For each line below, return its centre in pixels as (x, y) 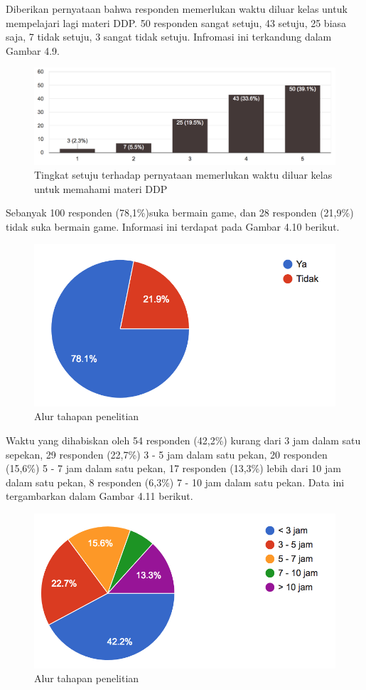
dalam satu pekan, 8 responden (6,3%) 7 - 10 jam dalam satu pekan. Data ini (175, 482)
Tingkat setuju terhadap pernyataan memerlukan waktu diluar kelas (183, 175)
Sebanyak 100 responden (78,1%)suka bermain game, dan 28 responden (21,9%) (180, 213)
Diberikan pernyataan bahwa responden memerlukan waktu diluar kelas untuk (177, 9)
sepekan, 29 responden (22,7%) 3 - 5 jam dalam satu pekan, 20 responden (167, 454)
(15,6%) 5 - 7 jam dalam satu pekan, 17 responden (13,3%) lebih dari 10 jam (173, 468)
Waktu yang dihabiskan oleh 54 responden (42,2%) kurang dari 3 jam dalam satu (183, 440)
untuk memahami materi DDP (101, 188)
